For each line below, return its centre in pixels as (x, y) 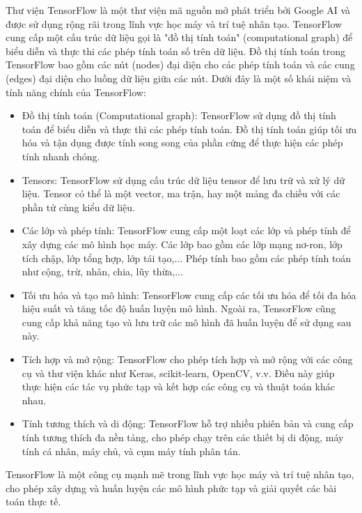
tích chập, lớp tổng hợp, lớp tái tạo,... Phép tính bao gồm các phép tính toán (187, 258)
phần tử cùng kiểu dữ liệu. (79, 207)
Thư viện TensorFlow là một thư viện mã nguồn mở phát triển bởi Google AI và (178, 10)
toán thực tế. (33, 501)
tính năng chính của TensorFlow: (76, 92)
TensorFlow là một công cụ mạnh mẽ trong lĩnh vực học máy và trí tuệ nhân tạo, (180, 474)
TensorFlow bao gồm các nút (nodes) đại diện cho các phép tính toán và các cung (180, 64)
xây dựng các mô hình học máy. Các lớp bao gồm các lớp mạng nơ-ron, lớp (182, 244)
